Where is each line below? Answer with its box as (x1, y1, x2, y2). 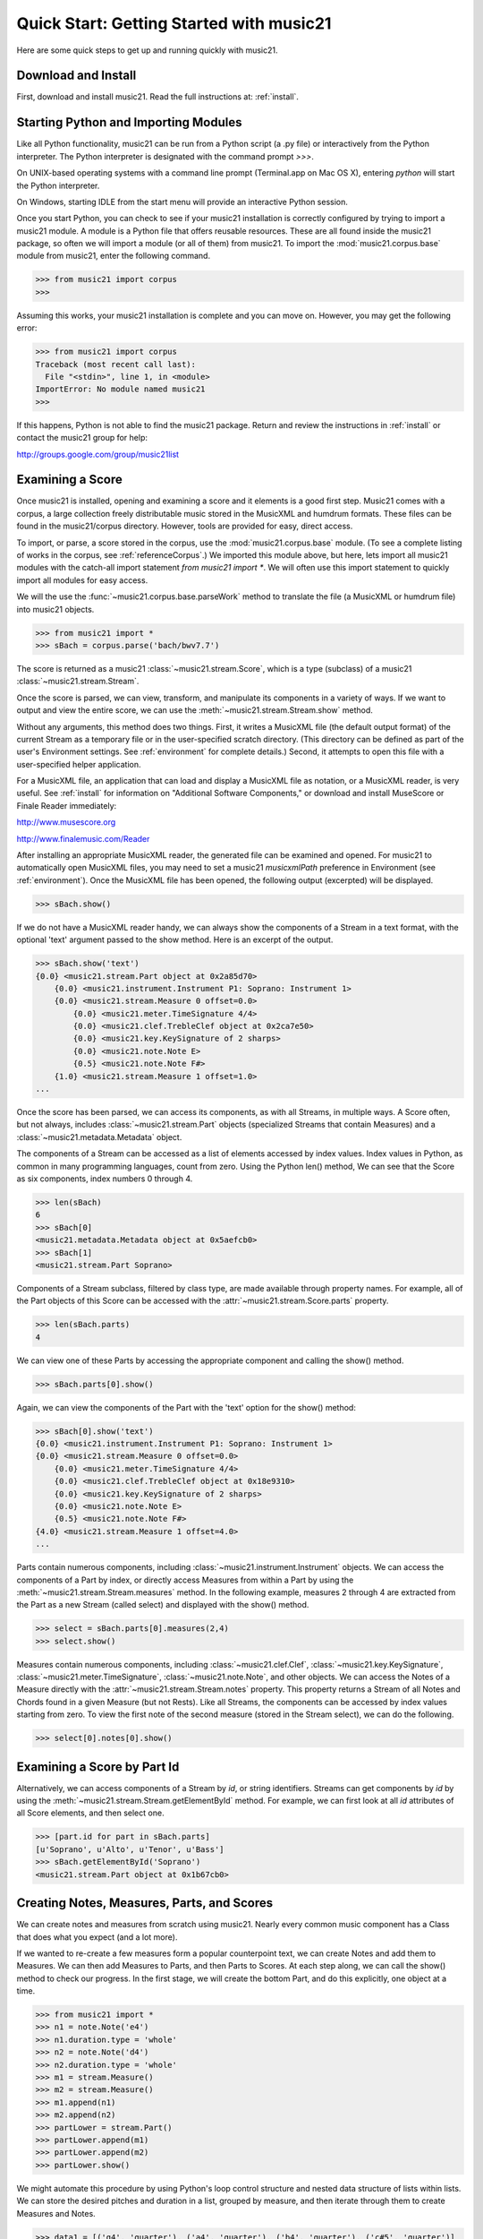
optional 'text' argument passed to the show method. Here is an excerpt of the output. (16, 934, 334, 945)
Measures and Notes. (16, 2208, 96, 2218)
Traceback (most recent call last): (35, 359, 197, 369)
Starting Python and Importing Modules (16, 115, 242, 130)
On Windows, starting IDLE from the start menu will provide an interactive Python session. (16, 196, 349, 207)
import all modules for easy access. (16, 574, 148, 586)
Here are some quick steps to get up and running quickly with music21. (16, 45, 278, 56)
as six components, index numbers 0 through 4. (16, 1173, 193, 1184)
